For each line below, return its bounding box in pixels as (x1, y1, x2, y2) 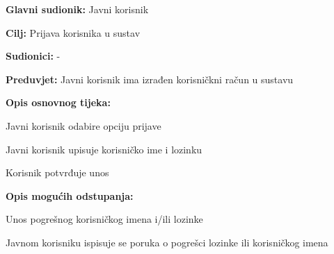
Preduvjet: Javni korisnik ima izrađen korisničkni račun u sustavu (6, 71, 294, 86)
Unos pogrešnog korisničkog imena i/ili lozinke (6, 212, 203, 226)
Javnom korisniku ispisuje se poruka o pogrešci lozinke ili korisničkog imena (6, 235, 328, 249)
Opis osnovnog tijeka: (6, 95, 111, 110)
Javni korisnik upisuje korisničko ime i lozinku (6, 142, 202, 156)
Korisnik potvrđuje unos (6, 165, 109, 180)
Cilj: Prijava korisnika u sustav (6, 25, 141, 40)
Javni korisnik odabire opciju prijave (6, 118, 161, 133)
